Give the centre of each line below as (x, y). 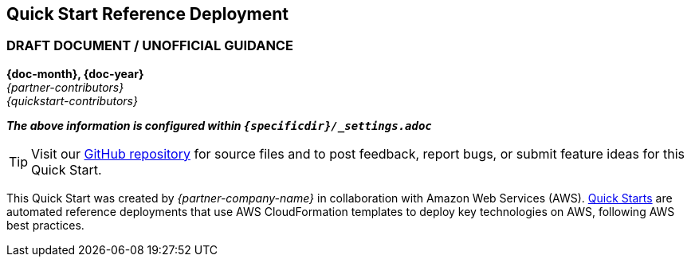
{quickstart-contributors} (72, 100)
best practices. (45, 225)
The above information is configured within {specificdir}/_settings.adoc (219, 125)
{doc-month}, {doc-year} (75, 73)
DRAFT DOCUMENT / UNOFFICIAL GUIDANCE (150, 46)
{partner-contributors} (65, 87)
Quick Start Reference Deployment (148, 14)
